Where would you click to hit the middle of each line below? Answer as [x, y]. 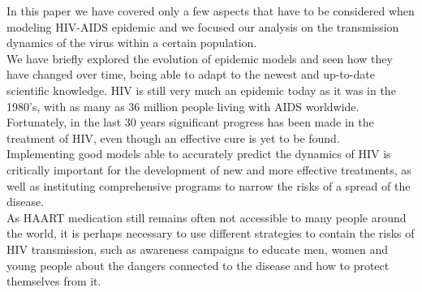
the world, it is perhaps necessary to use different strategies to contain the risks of [211, 233]
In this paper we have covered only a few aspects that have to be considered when [211, 11]
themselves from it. [54, 281]
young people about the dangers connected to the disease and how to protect [198, 265]
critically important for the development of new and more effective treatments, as [209, 169]
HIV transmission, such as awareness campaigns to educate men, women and [198, 249]
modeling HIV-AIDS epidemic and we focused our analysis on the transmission [203, 26]
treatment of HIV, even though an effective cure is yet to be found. [173, 137]
